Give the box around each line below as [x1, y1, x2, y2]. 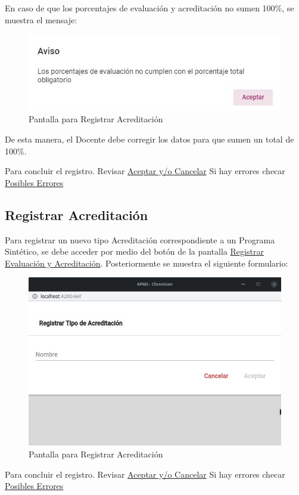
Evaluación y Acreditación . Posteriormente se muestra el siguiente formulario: [5, 256, 288, 269]
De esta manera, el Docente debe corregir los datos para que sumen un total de [5, 132, 294, 145]
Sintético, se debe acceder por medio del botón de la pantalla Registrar [5, 245, 264, 258]
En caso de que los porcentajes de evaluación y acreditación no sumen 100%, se [5, 2, 294, 14]
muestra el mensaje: [5, 13, 77, 26]
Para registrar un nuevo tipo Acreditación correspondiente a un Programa [5, 233, 275, 246]
